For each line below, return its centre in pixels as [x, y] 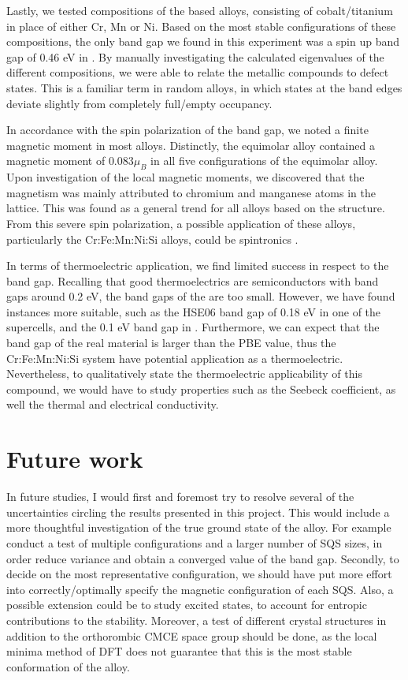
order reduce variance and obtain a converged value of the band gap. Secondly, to [203, 558]
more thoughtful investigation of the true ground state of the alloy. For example [199, 527]
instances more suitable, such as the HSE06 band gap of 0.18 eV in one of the [194, 311]
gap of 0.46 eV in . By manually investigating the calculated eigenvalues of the [195, 56]
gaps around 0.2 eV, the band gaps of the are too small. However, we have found [201, 296]
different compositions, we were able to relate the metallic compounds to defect [198, 72]
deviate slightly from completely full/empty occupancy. [139, 103]
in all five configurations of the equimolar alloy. [264, 161]
